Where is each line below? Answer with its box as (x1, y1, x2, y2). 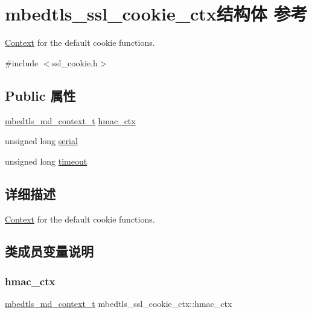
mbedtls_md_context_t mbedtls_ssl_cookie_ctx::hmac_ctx (5, 297, 232, 310)
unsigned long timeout (5, 154, 88, 167)
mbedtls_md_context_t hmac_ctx (5, 114, 136, 127)
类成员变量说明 (5, 242, 94, 261)
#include (5, 56, 39, 69)
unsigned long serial (5, 134, 78, 147)
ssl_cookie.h (52, 56, 98, 69)
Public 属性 (5, 86, 76, 104)
